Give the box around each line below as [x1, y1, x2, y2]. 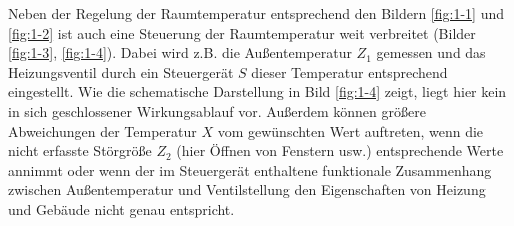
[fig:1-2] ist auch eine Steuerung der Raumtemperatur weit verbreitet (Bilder [8, 22, 476, 43]
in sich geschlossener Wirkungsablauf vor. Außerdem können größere [8, 100, 426, 121]
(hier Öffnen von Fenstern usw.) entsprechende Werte [176, 140, 504, 161]
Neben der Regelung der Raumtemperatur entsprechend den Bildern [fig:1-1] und [8, 3, 504, 23]
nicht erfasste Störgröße [8, 140, 152, 161]
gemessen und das [376, 42, 486, 63]
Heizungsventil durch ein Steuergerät [8, 61, 234, 82]
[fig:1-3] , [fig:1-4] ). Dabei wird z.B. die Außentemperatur [8, 42, 352, 63]
